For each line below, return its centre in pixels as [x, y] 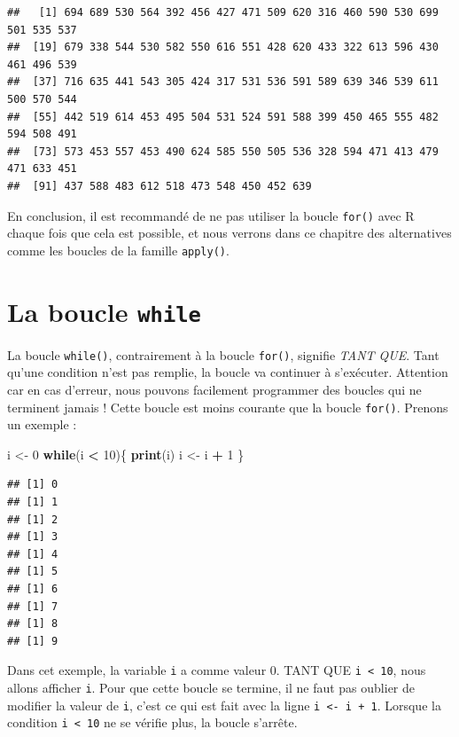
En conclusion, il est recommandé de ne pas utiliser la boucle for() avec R [211, 215]
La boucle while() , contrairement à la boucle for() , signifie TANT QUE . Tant [223, 354]
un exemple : [42, 424]
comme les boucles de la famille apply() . [118, 250]
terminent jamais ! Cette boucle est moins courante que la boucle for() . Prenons [228, 407]
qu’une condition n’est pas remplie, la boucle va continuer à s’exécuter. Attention [228, 372]
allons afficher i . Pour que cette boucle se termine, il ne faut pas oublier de [211, 687]
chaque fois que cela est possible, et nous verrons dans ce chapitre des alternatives [229, 233]
